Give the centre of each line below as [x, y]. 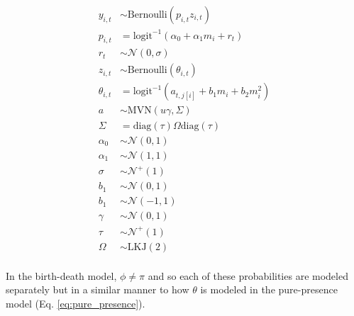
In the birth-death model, [61, 275]
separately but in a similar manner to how [98, 289]
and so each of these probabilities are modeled [248, 275]
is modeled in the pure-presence [269, 289]
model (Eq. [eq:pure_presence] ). [76, 303]
